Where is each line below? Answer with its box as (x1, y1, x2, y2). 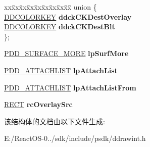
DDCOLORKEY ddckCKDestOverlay (4, 11, 132, 22)
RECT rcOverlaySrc (4, 99, 73, 110)
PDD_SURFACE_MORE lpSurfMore (4, 48, 129, 59)
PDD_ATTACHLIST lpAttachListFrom (4, 82, 136, 92)
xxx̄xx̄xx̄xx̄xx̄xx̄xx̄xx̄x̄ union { (4, 2, 97, 12)
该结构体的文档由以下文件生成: (4, 116, 105, 126)
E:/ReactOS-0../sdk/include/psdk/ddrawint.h (4, 133, 146, 143)
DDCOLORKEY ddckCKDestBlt (4, 21, 115, 32)
